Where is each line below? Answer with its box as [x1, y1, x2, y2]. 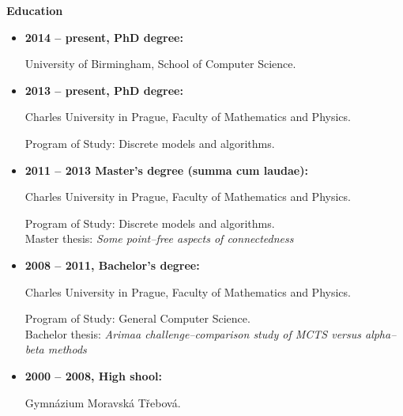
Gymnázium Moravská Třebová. [24, 394, 181, 410]
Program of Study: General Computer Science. [24, 310, 250, 327]
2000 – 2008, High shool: [24, 367, 163, 384]
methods [47, 341, 87, 357]
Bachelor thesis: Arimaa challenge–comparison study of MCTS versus [24, 325, 361, 342]
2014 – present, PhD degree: [24, 28, 183, 45]
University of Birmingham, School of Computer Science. [24, 55, 296, 72]
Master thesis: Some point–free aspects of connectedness [24, 230, 294, 247]
